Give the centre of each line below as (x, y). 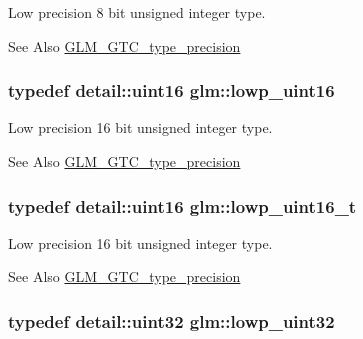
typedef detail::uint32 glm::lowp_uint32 (171, 320)
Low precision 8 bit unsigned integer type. (137, 12)
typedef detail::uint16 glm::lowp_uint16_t (182, 205)
